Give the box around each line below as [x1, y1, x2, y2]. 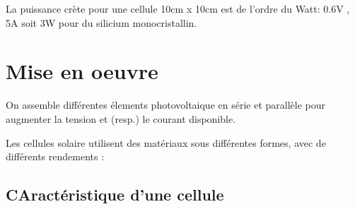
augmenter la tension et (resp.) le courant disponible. [6, 111, 236, 126]
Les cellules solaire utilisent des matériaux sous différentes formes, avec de [6, 135, 326, 150]
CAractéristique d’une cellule [6, 184, 224, 205]
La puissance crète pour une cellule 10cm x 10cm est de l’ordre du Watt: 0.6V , [6, 1, 350, 16]
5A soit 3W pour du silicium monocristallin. [6, 15, 197, 30]
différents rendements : [6, 149, 105, 164]
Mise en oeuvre [6, 56, 158, 85]
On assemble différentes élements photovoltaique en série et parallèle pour [6, 97, 325, 112]
